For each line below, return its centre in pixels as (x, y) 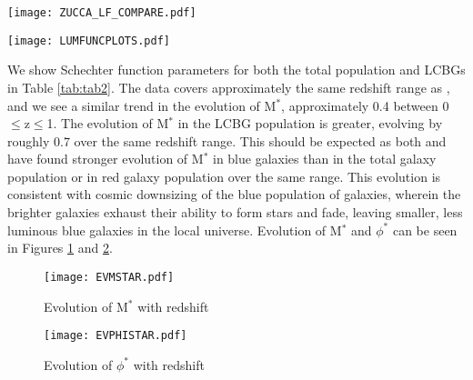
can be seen (425, 230)
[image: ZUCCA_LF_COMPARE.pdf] (102, 13)
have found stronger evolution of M (106, 159)
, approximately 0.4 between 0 (365, 105)
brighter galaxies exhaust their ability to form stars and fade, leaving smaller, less (235, 212)
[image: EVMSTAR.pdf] (109, 277)
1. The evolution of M (108, 123)
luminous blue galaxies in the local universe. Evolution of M (175, 230)
